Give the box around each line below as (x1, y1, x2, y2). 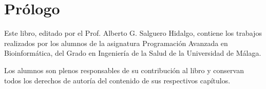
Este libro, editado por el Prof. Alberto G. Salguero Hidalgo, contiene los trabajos (4, 28, 262, 38)
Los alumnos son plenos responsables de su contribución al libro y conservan (4, 64, 244, 75)
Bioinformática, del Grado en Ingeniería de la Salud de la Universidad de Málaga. (4, 48, 261, 58)
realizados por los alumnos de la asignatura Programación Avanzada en (4, 37, 228, 48)
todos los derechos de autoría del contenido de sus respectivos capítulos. (4, 75, 231, 85)
